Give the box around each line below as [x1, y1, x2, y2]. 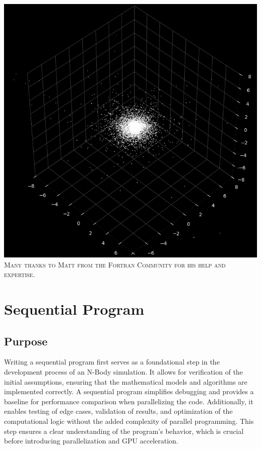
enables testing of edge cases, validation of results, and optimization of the [4, 406, 233, 416]
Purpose [4, 333, 48, 348]
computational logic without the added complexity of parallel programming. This [4, 415, 254, 426]
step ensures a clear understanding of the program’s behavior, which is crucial [4, 425, 244, 436]
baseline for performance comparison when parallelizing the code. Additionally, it [4, 396, 253, 406]
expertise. [4, 269, 35, 280]
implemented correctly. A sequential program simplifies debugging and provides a [4, 386, 254, 397]
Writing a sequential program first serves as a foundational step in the [4, 356, 220, 367]
